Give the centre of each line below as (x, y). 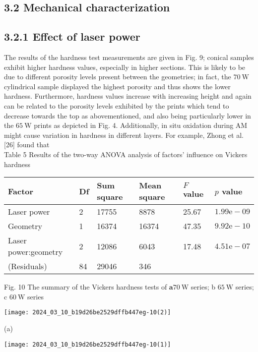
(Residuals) (28, 266)
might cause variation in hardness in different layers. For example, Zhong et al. (124, 135)
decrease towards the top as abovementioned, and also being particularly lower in (128, 115)
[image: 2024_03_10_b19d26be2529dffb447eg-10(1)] (88, 344)
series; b (203, 287)
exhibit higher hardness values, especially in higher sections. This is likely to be (125, 67)
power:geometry (35, 252)
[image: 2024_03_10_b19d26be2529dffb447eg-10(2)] (88, 313)
